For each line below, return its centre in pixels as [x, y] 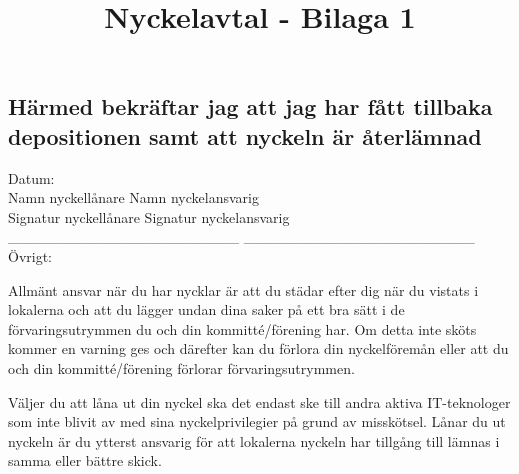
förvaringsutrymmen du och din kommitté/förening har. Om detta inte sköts [242, 328]
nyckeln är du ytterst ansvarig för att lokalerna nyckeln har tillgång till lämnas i [254, 440]
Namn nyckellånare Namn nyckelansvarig [133, 197]
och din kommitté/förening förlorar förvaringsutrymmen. [181, 367]
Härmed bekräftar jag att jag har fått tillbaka [250, 106]
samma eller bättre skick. [85, 460]
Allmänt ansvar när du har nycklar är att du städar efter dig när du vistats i [243, 289]
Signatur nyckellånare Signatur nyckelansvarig [149, 216]
